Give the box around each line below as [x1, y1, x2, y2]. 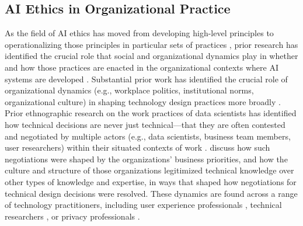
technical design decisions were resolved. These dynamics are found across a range [5, 187, 298, 199]
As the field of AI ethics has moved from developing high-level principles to [5, 27, 274, 39]
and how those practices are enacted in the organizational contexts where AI [5, 61, 278, 73]
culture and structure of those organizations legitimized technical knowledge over [5, 164, 294, 176]
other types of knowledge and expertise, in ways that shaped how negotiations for [5, 175, 297, 187]
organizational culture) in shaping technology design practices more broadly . [5, 95, 281, 107]
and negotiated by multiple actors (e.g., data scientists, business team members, [5, 130, 291, 142]
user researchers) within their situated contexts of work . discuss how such [5, 141, 270, 154]
